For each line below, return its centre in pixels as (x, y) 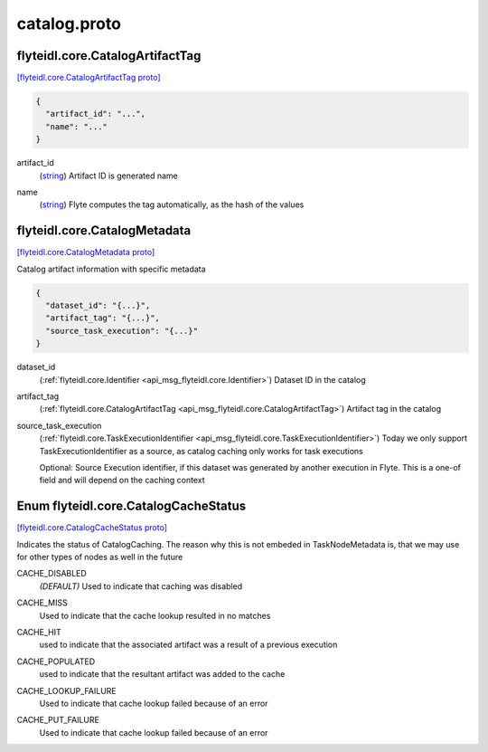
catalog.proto (69, 24)
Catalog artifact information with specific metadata (112, 269)
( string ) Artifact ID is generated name (108, 176)
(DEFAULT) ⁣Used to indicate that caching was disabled (141, 586)
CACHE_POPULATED (56, 662)
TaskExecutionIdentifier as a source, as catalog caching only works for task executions (201, 451)
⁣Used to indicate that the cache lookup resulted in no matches (155, 615)
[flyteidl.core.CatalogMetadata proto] (86, 252)
